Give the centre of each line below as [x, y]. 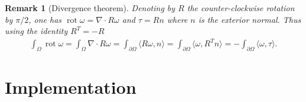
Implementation [71, 87]
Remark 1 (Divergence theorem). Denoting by [90, 8]
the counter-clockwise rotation [241, 8]
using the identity [36, 31]
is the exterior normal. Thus [250, 19]
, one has [45, 19]
